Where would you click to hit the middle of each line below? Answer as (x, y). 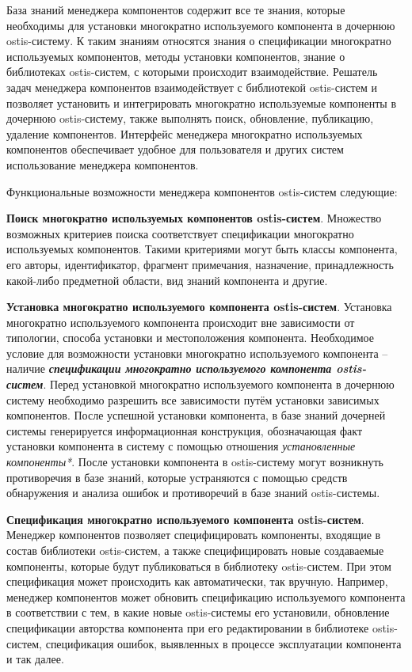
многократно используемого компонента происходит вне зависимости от (181, 322)
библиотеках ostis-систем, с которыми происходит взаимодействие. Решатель (192, 72)
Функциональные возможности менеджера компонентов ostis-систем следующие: (202, 191)
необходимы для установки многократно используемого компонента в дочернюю (201, 25)
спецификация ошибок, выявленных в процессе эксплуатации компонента (223, 643)
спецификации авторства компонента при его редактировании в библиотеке (188, 627)
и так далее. (35, 659)
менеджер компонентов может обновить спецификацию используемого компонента (206, 596)
